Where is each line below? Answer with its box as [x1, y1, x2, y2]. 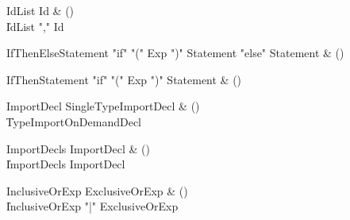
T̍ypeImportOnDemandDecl [6, 113, 141, 129]
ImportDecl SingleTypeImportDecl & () [6, 98, 200, 114]
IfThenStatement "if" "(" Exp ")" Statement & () [6, 71, 242, 87]
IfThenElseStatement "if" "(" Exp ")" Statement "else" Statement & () [6, 44, 344, 61]
